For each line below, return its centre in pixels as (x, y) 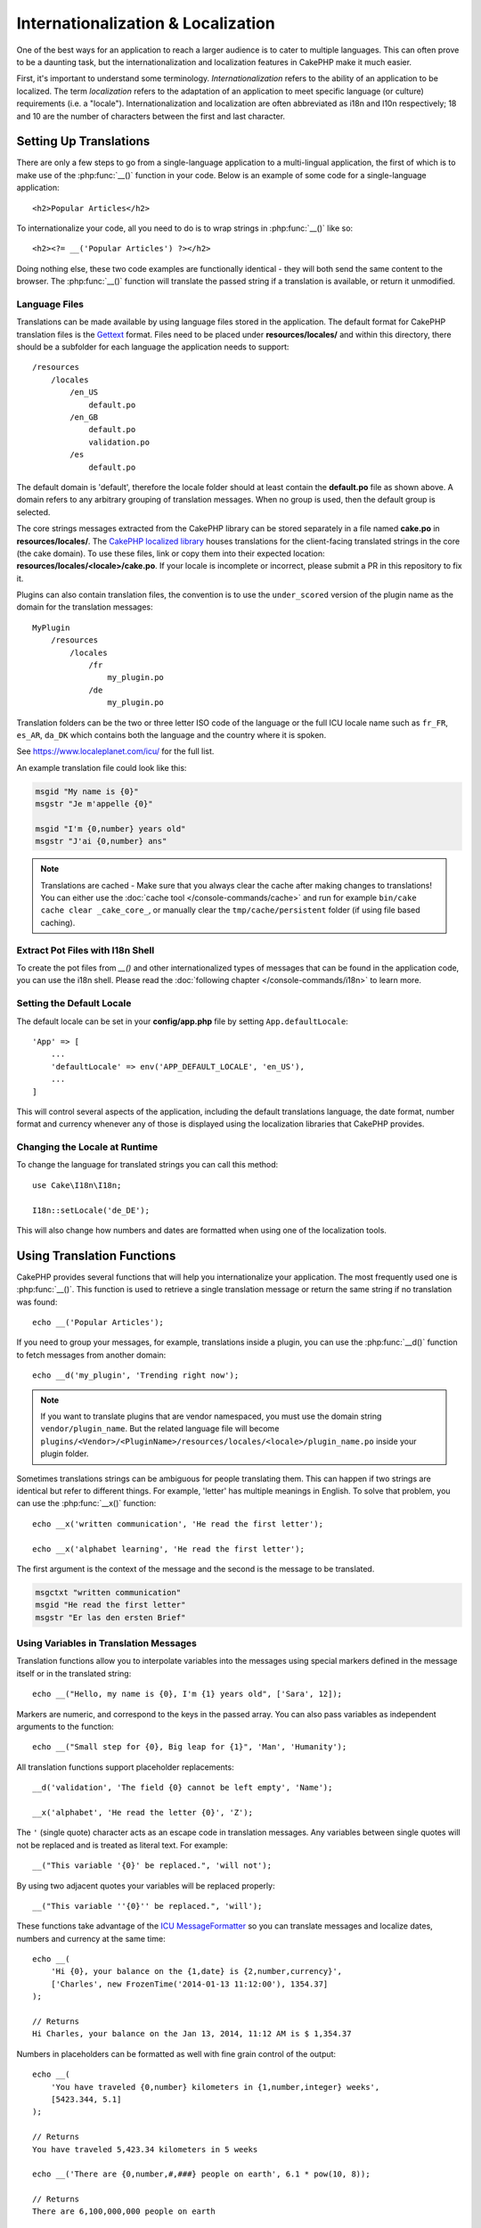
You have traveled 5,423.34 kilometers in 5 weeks (145, 2149)
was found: (37, 1302)
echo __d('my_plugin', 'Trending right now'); (136, 1376)
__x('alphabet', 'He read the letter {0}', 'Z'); (143, 1812)
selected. (33, 512)
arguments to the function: (65, 1726)
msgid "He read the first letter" (110, 1605)
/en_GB (84, 418)
